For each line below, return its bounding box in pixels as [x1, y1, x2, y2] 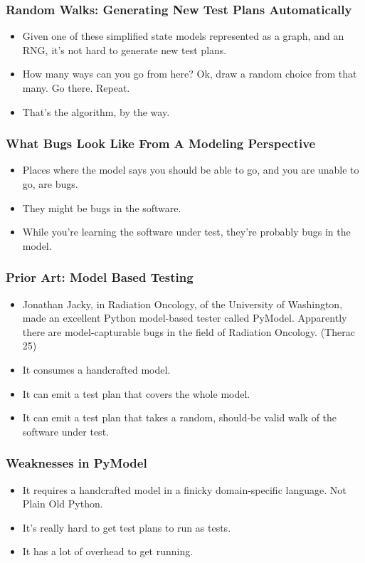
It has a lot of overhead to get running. [22, 544, 194, 559]
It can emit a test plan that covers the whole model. [22, 386, 250, 401]
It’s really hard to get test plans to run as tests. [22, 520, 231, 535]
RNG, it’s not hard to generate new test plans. [22, 42, 227, 57]
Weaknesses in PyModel [6, 454, 147, 472]
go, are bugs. [22, 177, 78, 191]
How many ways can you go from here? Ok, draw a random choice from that [22, 66, 357, 81]
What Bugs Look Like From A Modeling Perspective [6, 135, 316, 152]
